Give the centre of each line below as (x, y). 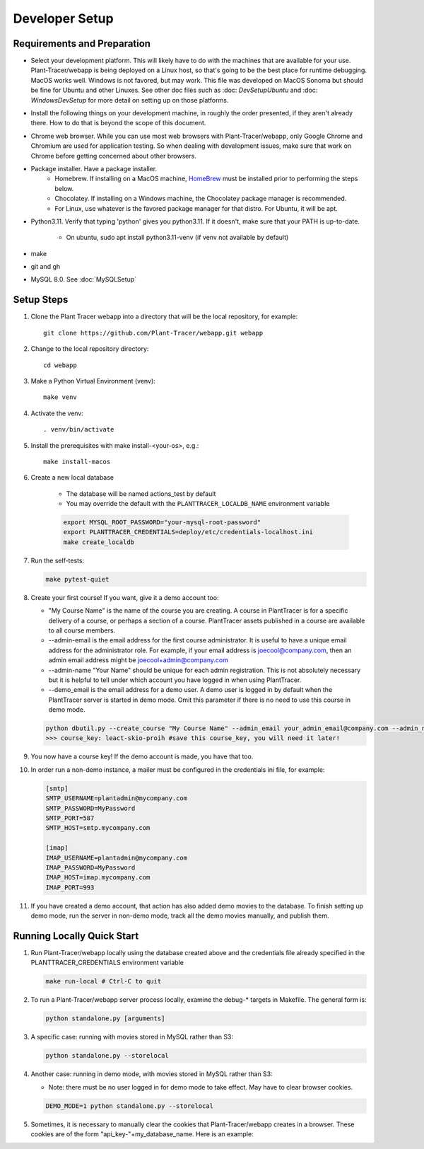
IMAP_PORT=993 (70, 887)
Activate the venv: (57, 413)
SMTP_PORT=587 (70, 818)
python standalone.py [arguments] (105, 1018)
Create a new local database (72, 478)
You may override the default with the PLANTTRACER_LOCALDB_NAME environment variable (198, 504)
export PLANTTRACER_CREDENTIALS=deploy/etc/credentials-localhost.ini (188, 532)
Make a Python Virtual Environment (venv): (93, 381)
